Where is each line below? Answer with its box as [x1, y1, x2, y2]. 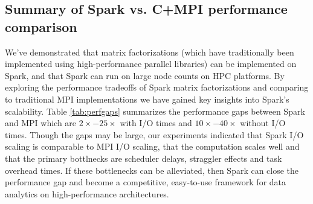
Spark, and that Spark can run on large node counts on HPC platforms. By [5, 69, 285, 81]
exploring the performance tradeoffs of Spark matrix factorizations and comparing [5, 81, 309, 94]
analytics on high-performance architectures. [5, 187, 169, 200]
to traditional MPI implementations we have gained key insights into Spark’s [5, 92, 289, 105]
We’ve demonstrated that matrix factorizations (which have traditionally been [5, 45, 294, 58]
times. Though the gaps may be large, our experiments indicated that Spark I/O [5, 128, 304, 141]
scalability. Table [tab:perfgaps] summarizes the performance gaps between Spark [5, 104, 305, 117]
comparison [5, 17, 77, 36]
